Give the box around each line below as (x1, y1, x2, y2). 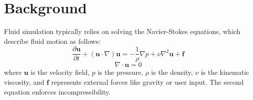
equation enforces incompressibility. (4, 86, 111, 97)
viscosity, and (4, 76, 44, 87)
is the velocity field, (31, 67, 90, 77)
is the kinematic (201, 67, 250, 77)
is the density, (151, 67, 193, 77)
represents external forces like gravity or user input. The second (51, 76, 244, 87)
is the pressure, (97, 67, 144, 77)
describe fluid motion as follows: (4, 35, 101, 46)
